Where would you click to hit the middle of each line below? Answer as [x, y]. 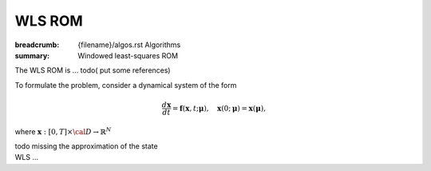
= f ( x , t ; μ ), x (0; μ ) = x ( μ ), [219, 108]
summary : [32, 55]
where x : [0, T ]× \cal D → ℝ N [63, 131]
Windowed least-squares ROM [128, 55]
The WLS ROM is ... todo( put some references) [93, 70]
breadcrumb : [37, 45]
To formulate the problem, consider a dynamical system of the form [126, 85]
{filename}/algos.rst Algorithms [129, 45]
